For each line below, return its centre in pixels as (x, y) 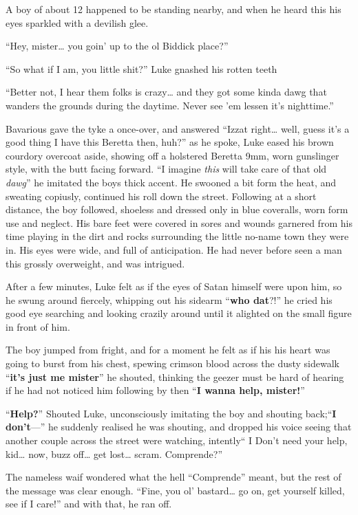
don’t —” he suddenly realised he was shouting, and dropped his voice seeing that (179, 427)
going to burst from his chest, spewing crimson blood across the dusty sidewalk (173, 363)
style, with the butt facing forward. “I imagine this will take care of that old (166, 169)
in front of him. (38, 326)
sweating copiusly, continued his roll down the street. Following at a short (161, 196)
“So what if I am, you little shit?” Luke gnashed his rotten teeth (141, 68)
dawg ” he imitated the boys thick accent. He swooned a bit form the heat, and (171, 182)
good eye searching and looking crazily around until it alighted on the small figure (179, 313)
